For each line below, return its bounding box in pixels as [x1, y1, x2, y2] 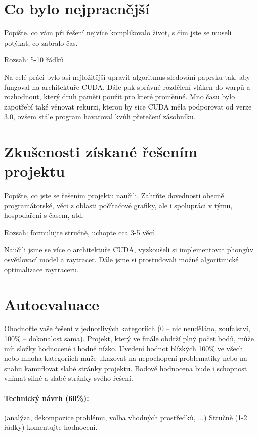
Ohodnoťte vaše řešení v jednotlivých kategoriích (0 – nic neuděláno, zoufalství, [4, 323, 250, 334]
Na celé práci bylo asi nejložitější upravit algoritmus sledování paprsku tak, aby [4, 71, 250, 82]
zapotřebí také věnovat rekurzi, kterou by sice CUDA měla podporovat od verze [4, 101, 252, 112]
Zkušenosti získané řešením [4, 141, 198, 162]
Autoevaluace [4, 294, 99, 314]
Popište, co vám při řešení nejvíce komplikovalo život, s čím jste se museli [4, 27, 232, 38]
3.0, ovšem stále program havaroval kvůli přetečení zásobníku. [4, 111, 196, 122]
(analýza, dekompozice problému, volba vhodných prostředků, [4, 412, 196, 422]
